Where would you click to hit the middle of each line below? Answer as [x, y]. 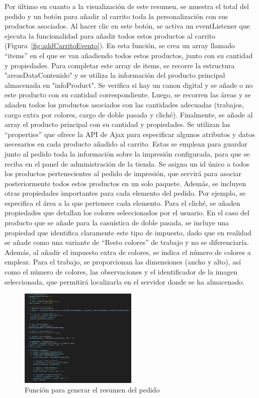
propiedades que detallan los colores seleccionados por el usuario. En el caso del [127, 213]
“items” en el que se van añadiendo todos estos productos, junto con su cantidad [129, 55]
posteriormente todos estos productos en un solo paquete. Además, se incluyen [125, 183]
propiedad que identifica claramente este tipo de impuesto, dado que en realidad [128, 232]
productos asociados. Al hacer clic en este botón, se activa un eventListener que [127, 26]
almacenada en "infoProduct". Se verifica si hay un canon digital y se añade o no [129, 85]
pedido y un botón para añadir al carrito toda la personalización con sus [116, 16]
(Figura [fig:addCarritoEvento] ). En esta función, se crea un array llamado [120, 45]
